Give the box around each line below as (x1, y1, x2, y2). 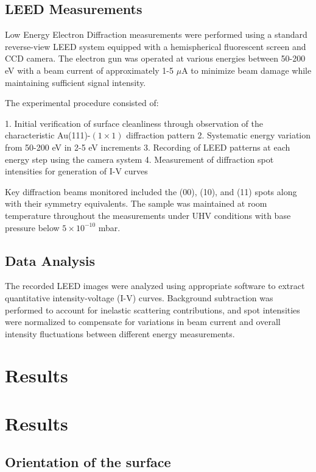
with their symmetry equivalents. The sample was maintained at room (5, 197, 267, 210)
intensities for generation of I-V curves (5, 165, 148, 177)
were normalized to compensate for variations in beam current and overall (5, 315, 281, 328)
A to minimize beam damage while (181, 63, 312, 76)
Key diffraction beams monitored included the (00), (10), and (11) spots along (5, 185, 297, 198)
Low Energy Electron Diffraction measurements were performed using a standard (5, 28, 307, 41)
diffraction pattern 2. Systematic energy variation (126, 129, 311, 141)
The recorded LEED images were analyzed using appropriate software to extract (5, 279, 305, 292)
